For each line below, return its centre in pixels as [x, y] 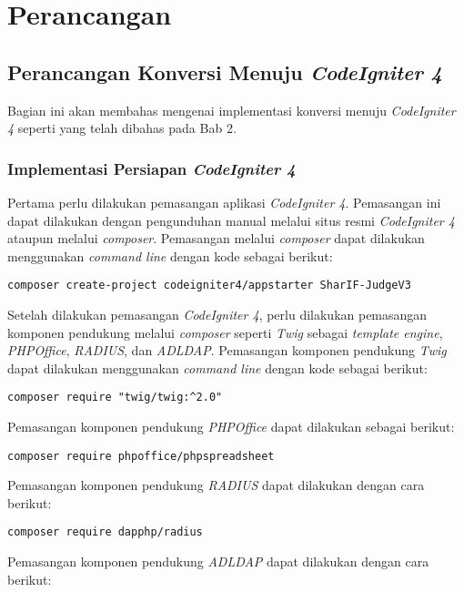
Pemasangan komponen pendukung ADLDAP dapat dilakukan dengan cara [218, 561]
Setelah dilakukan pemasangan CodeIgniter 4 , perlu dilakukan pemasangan [217, 315]
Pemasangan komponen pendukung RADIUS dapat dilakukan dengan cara [216, 485]
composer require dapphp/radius [105, 532]
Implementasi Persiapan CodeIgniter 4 [151, 168]
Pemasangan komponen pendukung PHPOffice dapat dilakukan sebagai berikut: [231, 427]
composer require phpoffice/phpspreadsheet [141, 456]
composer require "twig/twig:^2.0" [115, 398]
